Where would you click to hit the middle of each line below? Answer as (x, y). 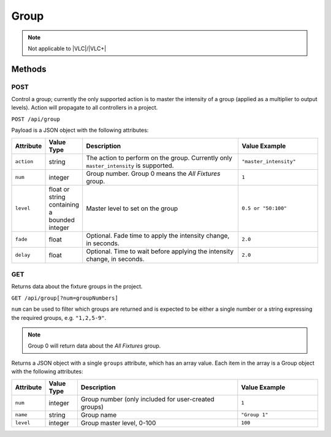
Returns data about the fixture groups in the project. (77, 287)
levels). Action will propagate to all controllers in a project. (85, 108)
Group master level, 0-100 (118, 423)
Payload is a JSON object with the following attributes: (80, 130)
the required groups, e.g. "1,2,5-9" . (59, 317)
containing (64, 204)
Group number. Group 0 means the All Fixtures (153, 173)
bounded (62, 219)
